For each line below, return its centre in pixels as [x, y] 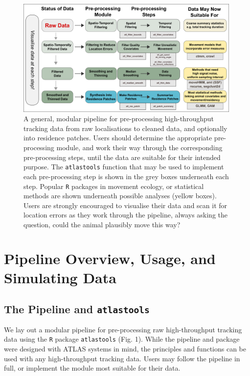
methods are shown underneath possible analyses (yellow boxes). [120, 196]
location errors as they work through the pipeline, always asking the [126, 215]
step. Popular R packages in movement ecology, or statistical [114, 186]
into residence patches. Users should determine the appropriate [118, 138]
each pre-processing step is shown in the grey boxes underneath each [126, 176]
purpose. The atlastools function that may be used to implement [124, 167]
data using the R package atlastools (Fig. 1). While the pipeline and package [122, 339]
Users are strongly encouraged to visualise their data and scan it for [125, 205]
